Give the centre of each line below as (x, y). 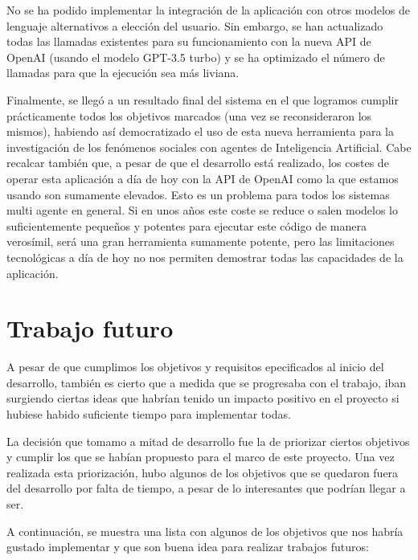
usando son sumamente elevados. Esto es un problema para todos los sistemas (198, 194)
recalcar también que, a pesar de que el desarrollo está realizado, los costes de (198, 163)
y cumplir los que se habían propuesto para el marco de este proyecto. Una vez (201, 457)
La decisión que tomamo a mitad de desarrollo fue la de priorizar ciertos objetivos (208, 441)
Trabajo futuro (90, 328)
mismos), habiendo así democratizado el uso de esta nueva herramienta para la (200, 131)
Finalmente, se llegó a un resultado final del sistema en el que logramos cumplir (203, 99)
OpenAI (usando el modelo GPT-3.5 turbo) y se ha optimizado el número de (196, 57)
